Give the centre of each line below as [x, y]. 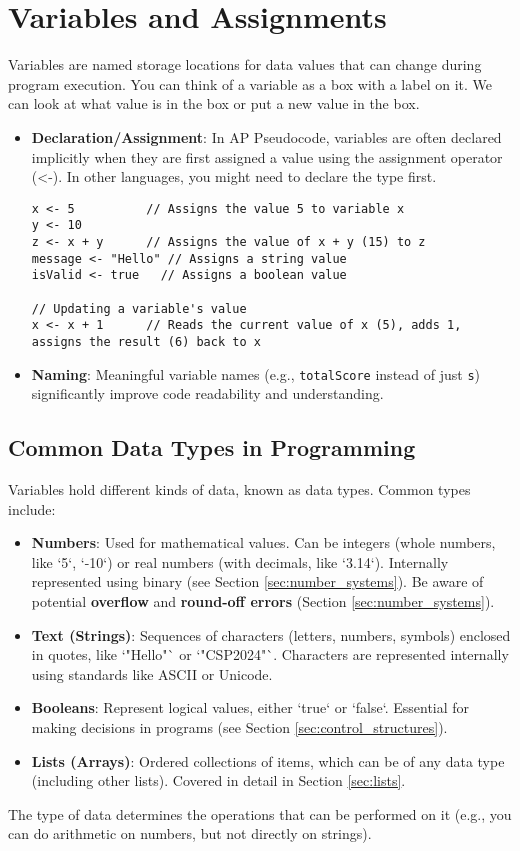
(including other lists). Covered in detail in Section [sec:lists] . [218, 780]
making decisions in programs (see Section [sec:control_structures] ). [239, 726]
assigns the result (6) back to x [146, 341]
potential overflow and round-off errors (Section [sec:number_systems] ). [263, 601]
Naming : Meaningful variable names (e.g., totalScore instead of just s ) [256, 373]
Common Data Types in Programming [212, 447]
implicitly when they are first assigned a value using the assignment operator [267, 156]
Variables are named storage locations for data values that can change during [245, 64]
